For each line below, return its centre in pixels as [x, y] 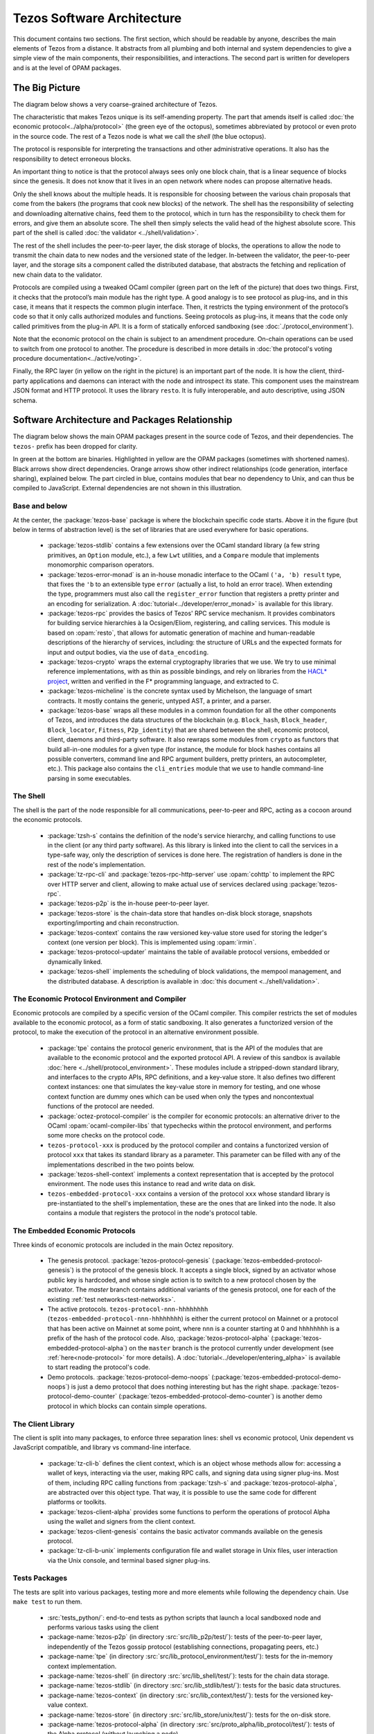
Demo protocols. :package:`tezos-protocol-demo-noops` [129, 1377]
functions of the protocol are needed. [101, 1106]
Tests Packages [40, 1578]
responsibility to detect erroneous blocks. [72, 159]
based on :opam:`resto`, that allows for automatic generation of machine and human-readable [181, 633]
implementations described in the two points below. [121, 1165]
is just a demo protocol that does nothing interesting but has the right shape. [180, 1387]
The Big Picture [47, 88]
